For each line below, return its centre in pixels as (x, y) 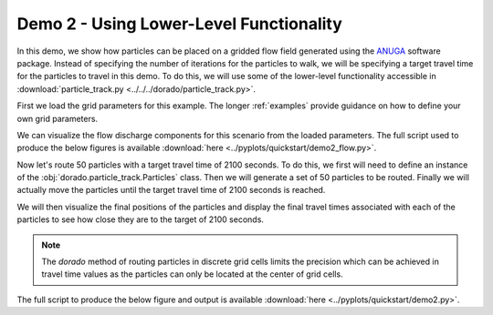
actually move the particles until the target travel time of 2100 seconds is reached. (171, 190)
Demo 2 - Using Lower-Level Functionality (179, 24)
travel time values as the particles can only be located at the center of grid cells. (192, 274)
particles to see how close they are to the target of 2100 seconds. (141, 219)
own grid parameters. (58, 118)
